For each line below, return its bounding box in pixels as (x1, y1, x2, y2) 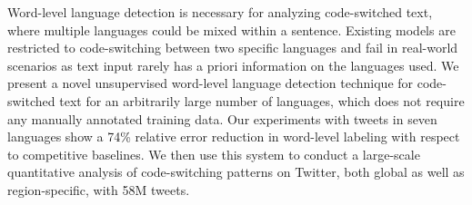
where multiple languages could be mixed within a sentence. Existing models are (7, 20, 456, 39)
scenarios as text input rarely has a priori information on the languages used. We (7, 55, 459, 74)
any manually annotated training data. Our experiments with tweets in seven (7, 109, 437, 128)
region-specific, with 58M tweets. (7, 180, 190, 199)
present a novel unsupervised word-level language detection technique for (7, 73, 414, 93)
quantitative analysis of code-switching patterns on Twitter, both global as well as (7, 162, 465, 181)
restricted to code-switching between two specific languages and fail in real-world (7, 38, 458, 57)
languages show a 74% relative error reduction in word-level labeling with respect (7, 127, 460, 146)
